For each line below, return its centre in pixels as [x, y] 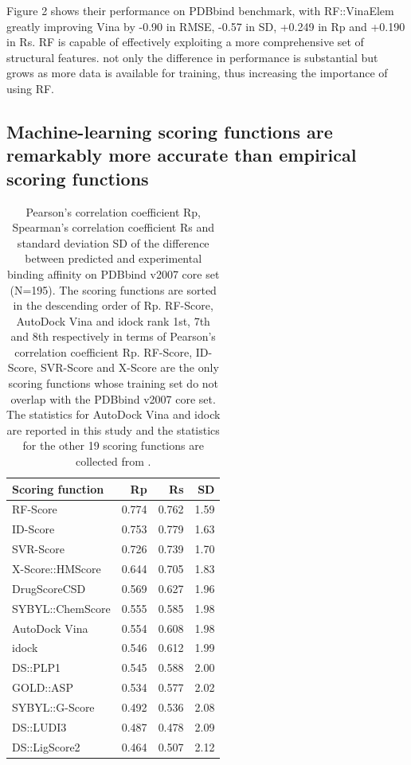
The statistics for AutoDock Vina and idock [114, 414]
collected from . [113, 461]
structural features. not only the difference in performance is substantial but [192, 57]
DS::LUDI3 [39, 726]
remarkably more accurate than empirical [182, 155]
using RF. [30, 88]
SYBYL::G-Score [53, 706]
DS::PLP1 [37, 667]
